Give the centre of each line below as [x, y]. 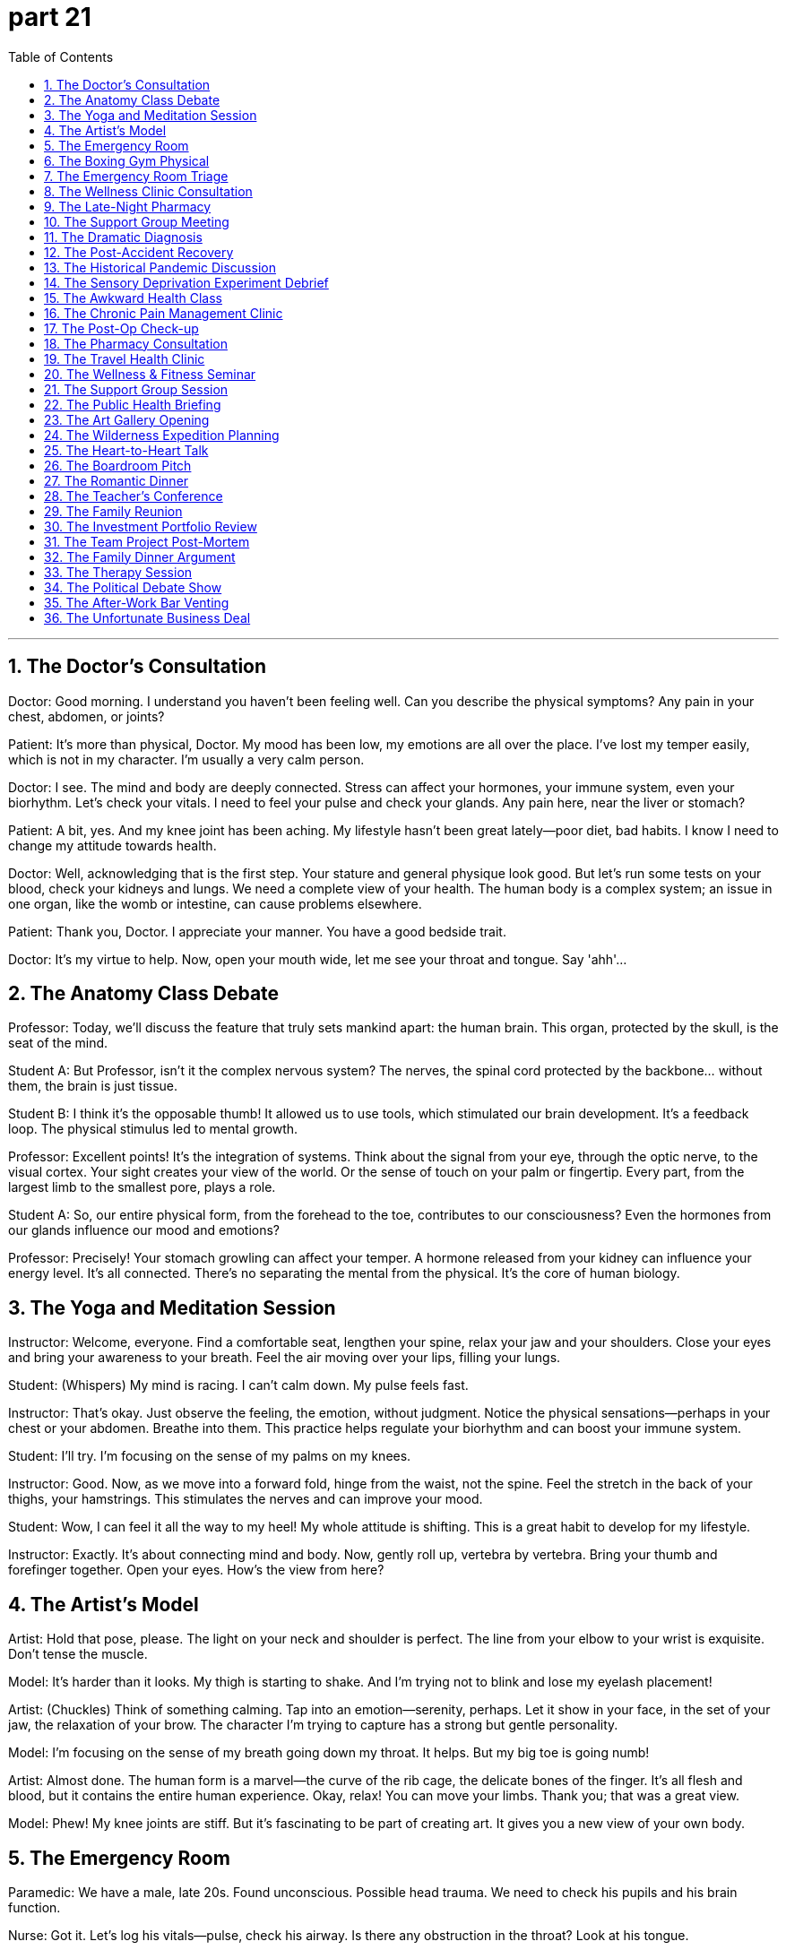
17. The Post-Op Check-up [121, 328]
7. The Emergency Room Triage [136, 176]
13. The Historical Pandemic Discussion [160, 267]
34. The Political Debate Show [133, 587]
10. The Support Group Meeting [137, 221]
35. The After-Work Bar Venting [137, 602]
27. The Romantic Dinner [117, 480]
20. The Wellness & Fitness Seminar [150, 374]
